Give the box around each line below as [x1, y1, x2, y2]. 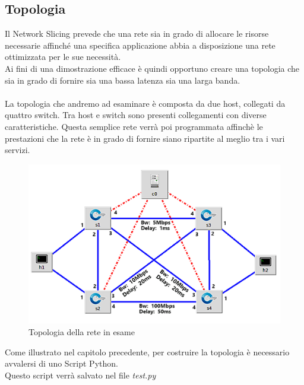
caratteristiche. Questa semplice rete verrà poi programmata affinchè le [5, 120, 263, 132]
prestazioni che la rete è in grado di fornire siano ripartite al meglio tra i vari [5, 132, 285, 144]
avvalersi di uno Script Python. [5, 357, 118, 370]
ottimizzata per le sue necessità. [5, 50, 121, 63]
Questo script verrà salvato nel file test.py [5, 368, 156, 381]
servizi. [5, 144, 30, 156]
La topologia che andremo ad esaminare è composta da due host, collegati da [5, 97, 286, 109]
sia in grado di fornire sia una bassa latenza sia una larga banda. [5, 74, 240, 86]
